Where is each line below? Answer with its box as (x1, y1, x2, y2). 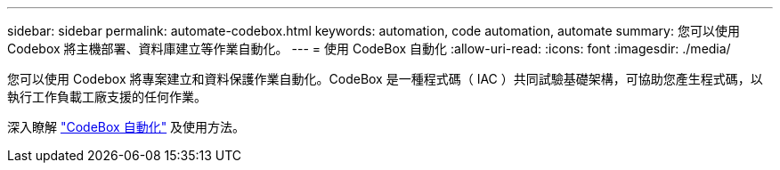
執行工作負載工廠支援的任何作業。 (7, 89, 207, 104)
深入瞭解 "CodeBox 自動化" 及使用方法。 (7, 119, 246, 134)
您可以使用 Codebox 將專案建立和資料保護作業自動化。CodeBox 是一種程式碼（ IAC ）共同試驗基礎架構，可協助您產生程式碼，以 (7, 71, 763, 86)
